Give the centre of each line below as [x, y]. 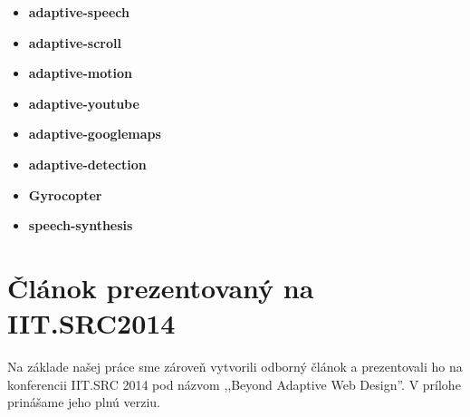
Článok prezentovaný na [161, 287]
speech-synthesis [81, 225]
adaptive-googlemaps [95, 134]
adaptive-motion [81, 73]
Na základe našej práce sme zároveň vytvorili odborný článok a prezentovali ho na [235, 367]
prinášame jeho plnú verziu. [84, 402]
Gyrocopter [65, 194]
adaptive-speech [79, 12]
